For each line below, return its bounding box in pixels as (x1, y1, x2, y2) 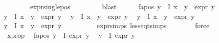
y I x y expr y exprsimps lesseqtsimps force (4, 20, 210, 30)
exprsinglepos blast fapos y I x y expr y (30, 1, 215, 11)
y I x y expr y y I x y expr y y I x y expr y (4, 11, 195, 21)
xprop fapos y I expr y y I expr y (7, 29, 135, 40)
